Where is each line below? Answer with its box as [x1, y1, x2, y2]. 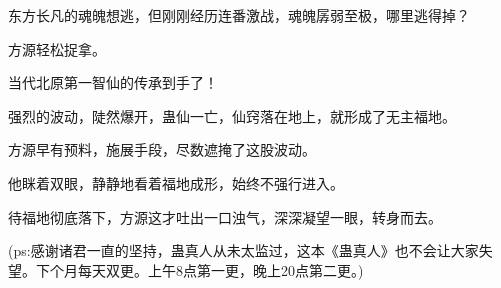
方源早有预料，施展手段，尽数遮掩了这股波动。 [8, 139, 316, 160]
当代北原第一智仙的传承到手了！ [8, 72, 218, 93]
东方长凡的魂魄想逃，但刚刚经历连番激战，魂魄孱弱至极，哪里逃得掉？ [8, 5, 470, 25]
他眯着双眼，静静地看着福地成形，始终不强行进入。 [8, 172, 344, 193]
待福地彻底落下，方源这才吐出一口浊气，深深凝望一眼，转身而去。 [8, 206, 442, 227]
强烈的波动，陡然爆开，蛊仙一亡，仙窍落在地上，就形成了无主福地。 [8, 105, 456, 126]
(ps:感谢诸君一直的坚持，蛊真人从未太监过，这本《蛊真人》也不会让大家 [8, 240, 479, 261]
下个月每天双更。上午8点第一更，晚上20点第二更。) [35, 259, 364, 280]
